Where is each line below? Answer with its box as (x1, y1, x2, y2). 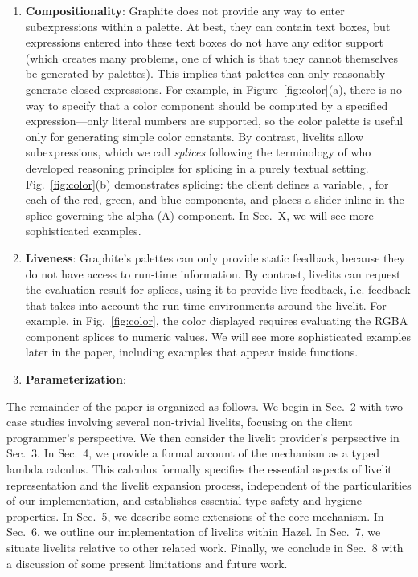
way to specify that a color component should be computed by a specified (25, 96, 388, 113)
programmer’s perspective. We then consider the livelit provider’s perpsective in (6, 429, 400, 445)
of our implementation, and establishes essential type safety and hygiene (6, 492, 362, 509)
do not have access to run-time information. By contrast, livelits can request (25, 265, 401, 282)
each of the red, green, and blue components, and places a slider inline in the (25, 191, 404, 208)
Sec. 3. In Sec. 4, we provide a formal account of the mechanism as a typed (6, 445, 380, 461)
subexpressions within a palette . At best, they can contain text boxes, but (25, 18, 391, 35)
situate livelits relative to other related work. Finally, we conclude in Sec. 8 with (6, 539, 404, 555)
